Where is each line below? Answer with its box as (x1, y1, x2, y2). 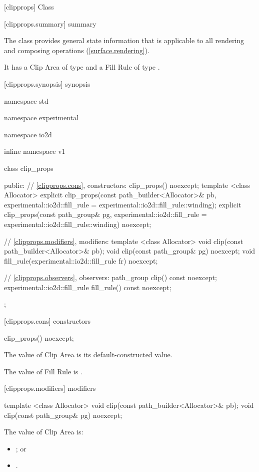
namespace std (4, 95, 48, 106)
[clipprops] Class (4, 2, 54, 12)
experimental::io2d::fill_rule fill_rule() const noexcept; (4, 282, 171, 292)
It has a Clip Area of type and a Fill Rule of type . (4, 62, 160, 72)
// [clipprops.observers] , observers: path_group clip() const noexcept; (4, 272, 217, 283)
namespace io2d (4, 129, 52, 139)
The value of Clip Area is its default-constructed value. (4, 349, 172, 360)
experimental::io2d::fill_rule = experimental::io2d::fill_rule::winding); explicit (4, 199, 241, 209)
